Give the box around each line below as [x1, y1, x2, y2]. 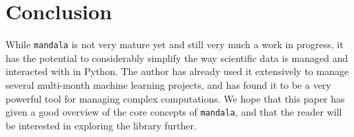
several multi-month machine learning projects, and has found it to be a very [6, 77, 331, 92]
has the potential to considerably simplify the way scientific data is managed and [6, 50, 348, 65]
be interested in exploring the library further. [6, 118, 197, 132]
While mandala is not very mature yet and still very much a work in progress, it [6, 37, 344, 52]
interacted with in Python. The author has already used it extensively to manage [6, 64, 349, 78]
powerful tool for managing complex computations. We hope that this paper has [6, 91, 345, 105]
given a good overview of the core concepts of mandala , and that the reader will [6, 105, 342, 119]
